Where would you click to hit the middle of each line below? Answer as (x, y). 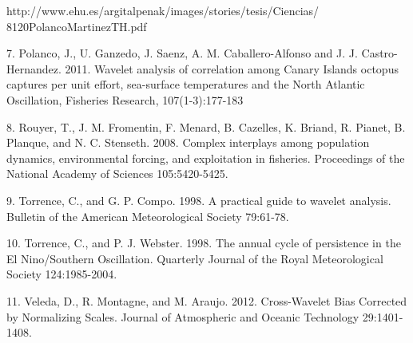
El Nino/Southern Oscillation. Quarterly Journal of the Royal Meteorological (195, 258)
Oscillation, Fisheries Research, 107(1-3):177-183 (125, 99)
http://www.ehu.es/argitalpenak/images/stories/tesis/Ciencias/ (163, 10)
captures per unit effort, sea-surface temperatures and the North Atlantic (186, 84)
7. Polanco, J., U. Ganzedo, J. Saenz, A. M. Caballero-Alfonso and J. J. (182, 53)
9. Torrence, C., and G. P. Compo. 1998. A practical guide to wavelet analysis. (199, 200)
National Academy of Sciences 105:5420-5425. (117, 173)
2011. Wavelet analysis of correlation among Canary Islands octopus (232, 68)
